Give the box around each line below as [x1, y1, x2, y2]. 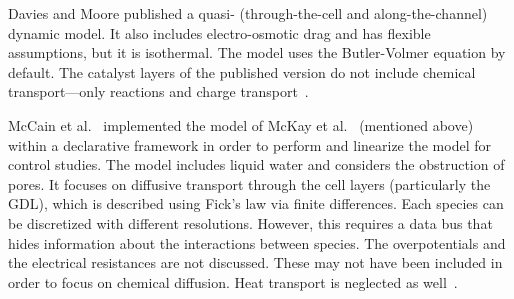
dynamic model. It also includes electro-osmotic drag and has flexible [8, 22, 431, 43]
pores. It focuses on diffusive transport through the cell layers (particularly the [8, 173, 491, 194]
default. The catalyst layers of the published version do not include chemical [8, 61, 476, 82]
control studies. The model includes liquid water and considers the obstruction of [8, 154, 505, 175]
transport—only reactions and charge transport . [8, 81, 309, 102]
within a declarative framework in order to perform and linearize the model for [8, 134, 491, 155]
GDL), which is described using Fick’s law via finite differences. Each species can [8, 193, 504, 214]
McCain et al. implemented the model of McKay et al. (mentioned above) [8, 114, 474, 135]
